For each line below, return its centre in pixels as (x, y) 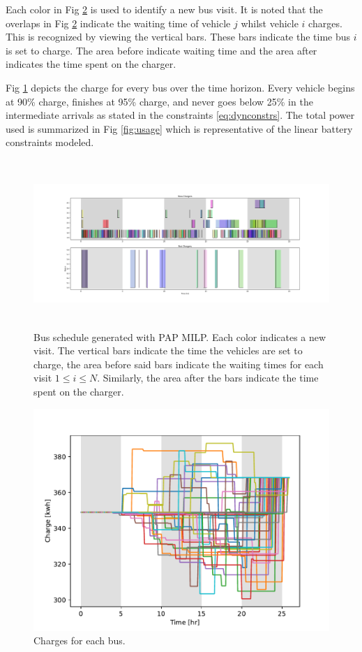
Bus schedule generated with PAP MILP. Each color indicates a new (180, 336)
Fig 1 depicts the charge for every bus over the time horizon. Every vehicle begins (180, 87)
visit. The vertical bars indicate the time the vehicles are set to (168, 350)
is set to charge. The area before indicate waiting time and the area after (161, 50)
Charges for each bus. (80, 640)
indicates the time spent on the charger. (91, 64)
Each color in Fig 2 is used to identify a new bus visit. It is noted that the (164, 9)
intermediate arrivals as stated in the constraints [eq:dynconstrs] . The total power (180, 115)
